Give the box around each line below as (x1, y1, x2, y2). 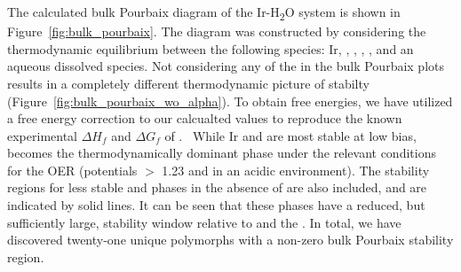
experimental (7, 126, 77, 144)
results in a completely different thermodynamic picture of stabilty (7, 74, 370, 92)
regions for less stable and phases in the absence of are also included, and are (7, 178, 427, 197)
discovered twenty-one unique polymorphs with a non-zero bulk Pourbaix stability (7, 230, 454, 249)
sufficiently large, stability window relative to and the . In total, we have (7, 213, 401, 231)
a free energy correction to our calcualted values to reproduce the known (7, 109, 402, 128)
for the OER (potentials (7, 160, 138, 179)
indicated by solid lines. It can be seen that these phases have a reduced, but (7, 196, 425, 214)
